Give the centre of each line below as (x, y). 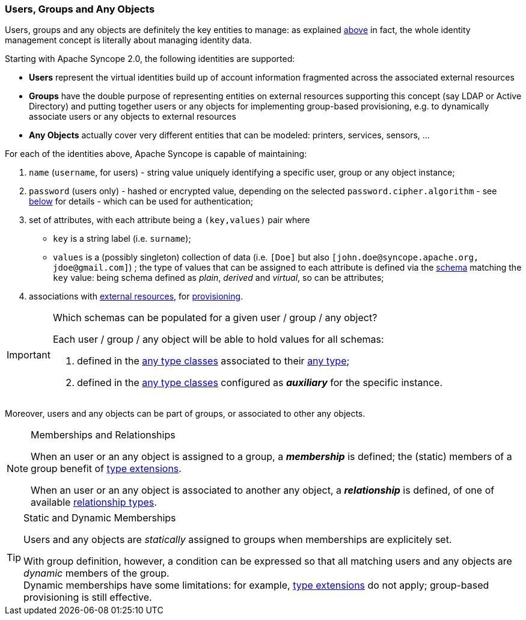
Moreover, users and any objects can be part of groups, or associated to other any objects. (185, 414)
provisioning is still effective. (88, 597)
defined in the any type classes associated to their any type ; (213, 361)
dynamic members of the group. (96, 573)
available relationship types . (94, 502)
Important (29, 355)
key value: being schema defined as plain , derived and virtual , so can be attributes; (219, 278)
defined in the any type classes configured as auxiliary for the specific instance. (260, 383)
